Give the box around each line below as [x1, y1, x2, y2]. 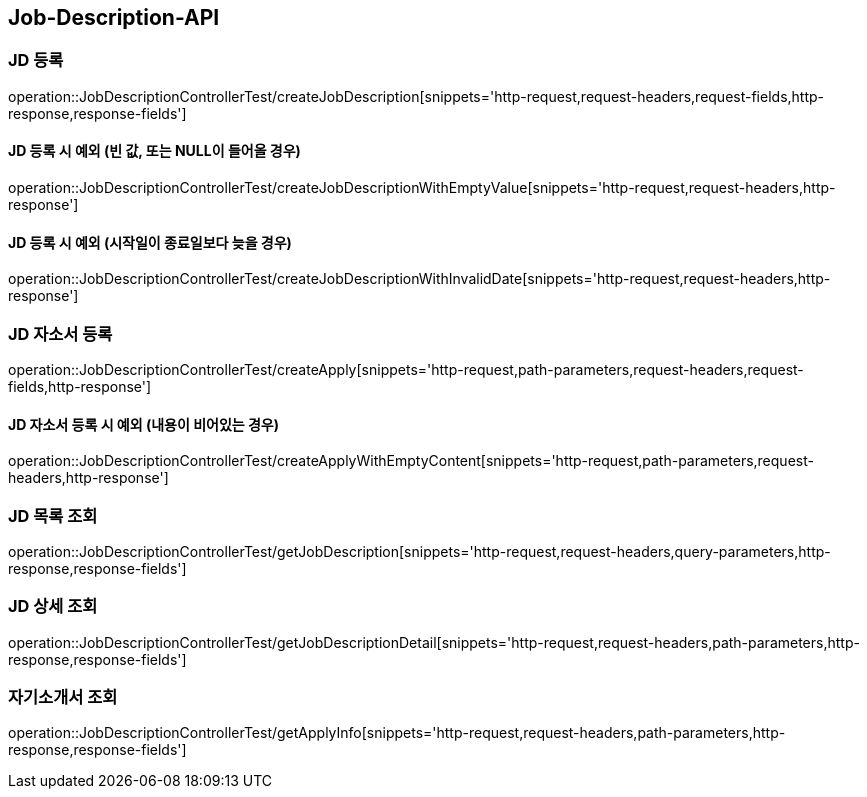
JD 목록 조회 [8, 505, 98, 526]
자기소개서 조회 [8, 687, 118, 708]
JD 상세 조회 [8, 596, 98, 617]
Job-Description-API [8, 5, 220, 30]
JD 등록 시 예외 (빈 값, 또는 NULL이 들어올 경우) [8, 142, 301, 160]
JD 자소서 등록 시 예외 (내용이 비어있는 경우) [8, 415, 280, 433]
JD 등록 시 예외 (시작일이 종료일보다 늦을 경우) [8, 233, 292, 251]
